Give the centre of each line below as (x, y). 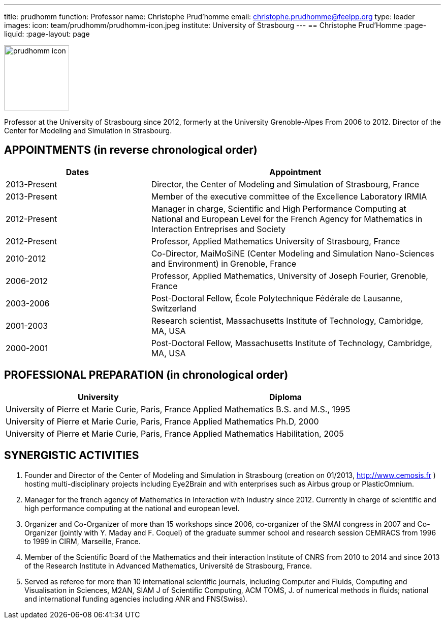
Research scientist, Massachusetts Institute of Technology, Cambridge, (287, 320)
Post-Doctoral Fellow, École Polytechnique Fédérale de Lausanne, (277, 298)
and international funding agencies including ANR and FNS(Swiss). (136, 599)
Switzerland (174, 308)
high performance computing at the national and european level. (132, 508)
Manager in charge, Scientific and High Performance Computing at (279, 208)
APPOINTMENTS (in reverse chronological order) (131, 150)
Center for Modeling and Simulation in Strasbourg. (88, 131)
